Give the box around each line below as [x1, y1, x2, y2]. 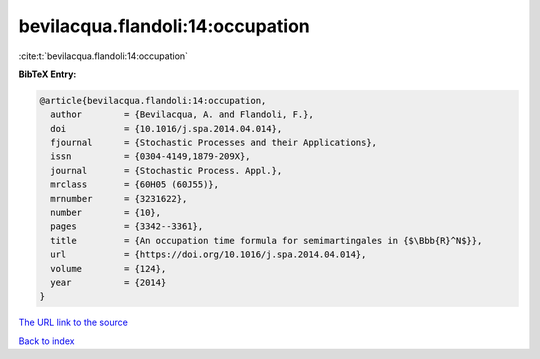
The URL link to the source [18, 316, 129, 329]
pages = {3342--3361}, [50, 221, 204, 232]
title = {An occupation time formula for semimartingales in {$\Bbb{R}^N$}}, [50, 235, 483, 246]
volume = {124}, [50, 263, 167, 274]
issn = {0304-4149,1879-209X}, [50, 151, 251, 162]
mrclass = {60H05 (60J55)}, [50, 179, 220, 190]
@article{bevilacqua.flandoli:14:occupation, [39, 95, 267, 106]
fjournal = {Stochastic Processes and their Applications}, [50, 137, 378, 149]
